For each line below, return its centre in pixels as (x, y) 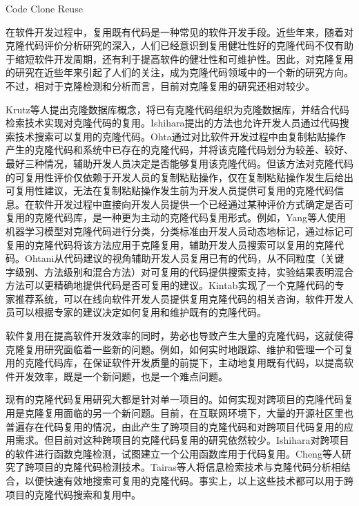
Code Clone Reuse (44, 8)
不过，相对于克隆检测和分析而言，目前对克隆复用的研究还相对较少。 (160, 85)
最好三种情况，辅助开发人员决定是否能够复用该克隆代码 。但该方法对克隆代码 (179, 163)
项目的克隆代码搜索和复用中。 (73, 494)
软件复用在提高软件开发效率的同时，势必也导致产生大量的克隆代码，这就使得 (179, 336)
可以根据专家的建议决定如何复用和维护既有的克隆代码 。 (140, 312)
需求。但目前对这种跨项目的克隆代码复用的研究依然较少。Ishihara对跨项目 (182, 440)
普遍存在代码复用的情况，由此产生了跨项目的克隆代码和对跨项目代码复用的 (175, 426)
